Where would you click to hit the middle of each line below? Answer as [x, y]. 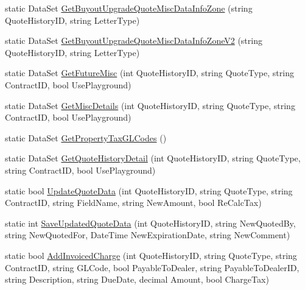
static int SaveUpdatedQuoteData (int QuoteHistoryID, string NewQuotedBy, [150, 223]
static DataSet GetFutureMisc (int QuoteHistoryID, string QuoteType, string [149, 73]
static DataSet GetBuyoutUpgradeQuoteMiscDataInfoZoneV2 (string [134, 41]
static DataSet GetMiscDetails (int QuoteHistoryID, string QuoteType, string [150, 105]
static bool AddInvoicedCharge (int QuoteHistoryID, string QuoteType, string [151, 255]
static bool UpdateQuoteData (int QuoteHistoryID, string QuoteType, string [149, 190]
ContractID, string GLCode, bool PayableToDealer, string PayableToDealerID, [152, 267]
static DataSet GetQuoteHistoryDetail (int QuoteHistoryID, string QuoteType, [153, 158]
